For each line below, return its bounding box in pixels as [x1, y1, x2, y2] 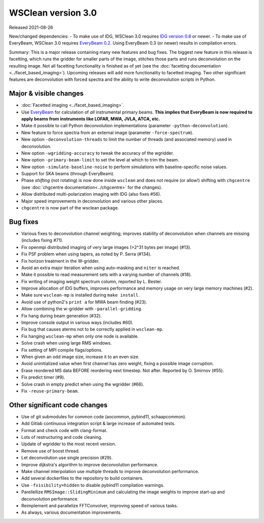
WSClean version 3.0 [9, 7, 97, 18]
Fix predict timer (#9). [21, 374, 66, 380]
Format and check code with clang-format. [21, 427, 108, 433]
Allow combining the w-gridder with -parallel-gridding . [21, 306, 143, 312]
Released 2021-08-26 [9, 24, 53, 30]
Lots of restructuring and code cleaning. [21, 434, 103, 440]
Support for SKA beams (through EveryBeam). [21, 171, 115, 177]
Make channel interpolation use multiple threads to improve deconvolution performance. [21, 468, 199, 474]
